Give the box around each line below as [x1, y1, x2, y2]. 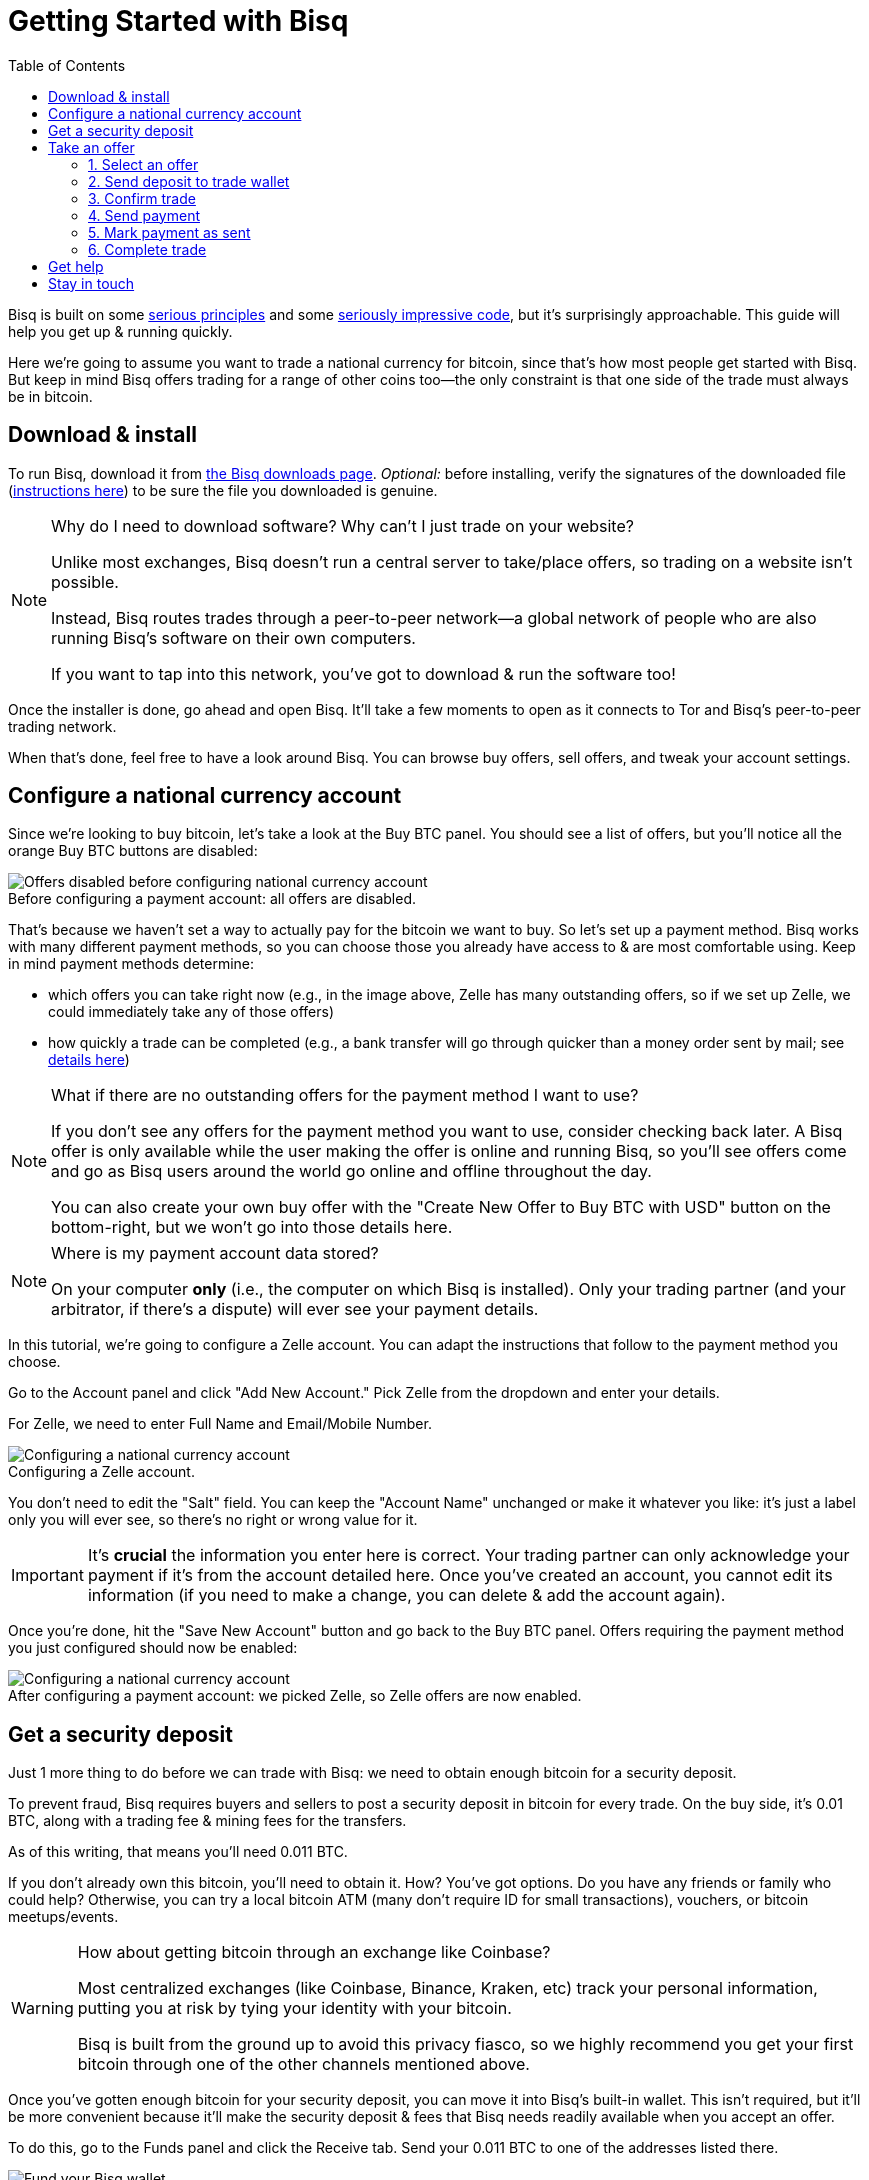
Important [11, 1565, 84, 1586]
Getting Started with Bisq [8, 4, 349, 38]
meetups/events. [8, 1908, 119, 1926]
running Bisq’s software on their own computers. [51, 627, 416, 648]
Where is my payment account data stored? [51, 1243, 379, 1264]
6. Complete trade [88, 240, 207, 258]
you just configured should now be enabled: [8, 1639, 298, 1657]
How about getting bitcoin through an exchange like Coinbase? [77, 1942, 551, 1963]
